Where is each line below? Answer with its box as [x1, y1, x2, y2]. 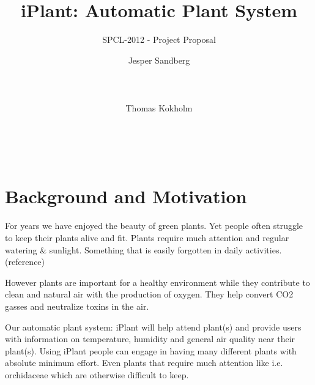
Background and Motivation [5, 184, 247, 209]
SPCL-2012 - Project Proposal [102, 33, 216, 46]
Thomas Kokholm [125, 102, 193, 114]
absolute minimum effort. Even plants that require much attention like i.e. [5, 356, 283, 369]
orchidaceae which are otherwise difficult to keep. [5, 368, 189, 381]
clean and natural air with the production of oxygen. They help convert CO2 [5, 288, 294, 301]
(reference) [5, 255, 45, 268]
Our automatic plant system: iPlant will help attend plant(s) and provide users [5, 320, 302, 333]
